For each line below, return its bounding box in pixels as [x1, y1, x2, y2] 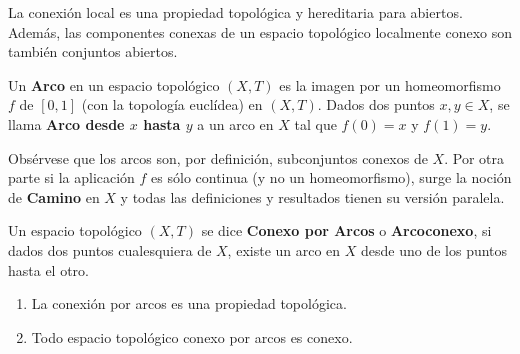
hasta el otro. [8, 259, 90, 280]
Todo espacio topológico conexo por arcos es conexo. [31, 326, 353, 347]
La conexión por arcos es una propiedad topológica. [31, 293, 347, 314]
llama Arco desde [8, 113, 125, 134]
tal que [294, 113, 337, 134]
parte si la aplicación [8, 167, 135, 188]
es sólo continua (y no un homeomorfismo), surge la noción [151, 167, 512, 188]
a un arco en [197, 113, 274, 134]
